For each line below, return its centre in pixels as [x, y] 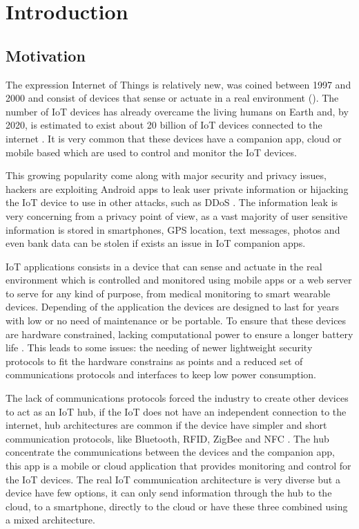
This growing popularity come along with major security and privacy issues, [166, 175]
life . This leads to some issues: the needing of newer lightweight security [159, 347]
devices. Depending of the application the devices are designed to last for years [172, 307]
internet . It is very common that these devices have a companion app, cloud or [174, 138]
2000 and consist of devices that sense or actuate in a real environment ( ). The [172, 98]
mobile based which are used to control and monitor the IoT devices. [151, 152]
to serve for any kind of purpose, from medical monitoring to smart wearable [168, 293]
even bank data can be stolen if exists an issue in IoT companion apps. [156, 243]
